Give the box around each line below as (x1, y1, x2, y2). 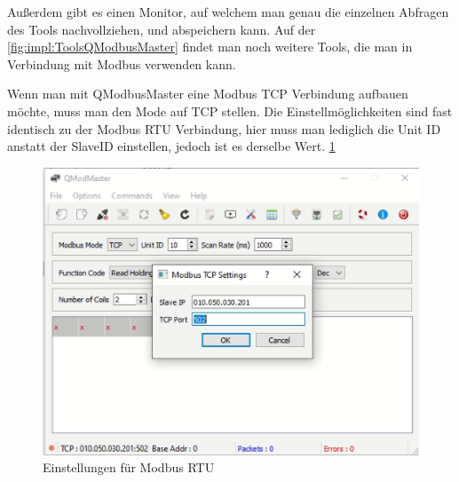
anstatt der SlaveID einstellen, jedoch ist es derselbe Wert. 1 (7, 137, 336, 155)
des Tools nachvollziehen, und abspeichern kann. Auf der (7, 20, 316, 38)
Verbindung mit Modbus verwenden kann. (7, 54, 236, 73)
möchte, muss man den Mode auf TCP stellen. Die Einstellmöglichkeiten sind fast (7, 101, 453, 120)
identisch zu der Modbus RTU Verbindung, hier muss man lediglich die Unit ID (7, 119, 441, 138)
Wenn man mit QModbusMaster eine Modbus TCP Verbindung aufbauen (7, 84, 408, 103)
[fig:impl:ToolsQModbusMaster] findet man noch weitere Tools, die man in (7, 37, 413, 56)
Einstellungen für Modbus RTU (43, 458, 215, 477)
